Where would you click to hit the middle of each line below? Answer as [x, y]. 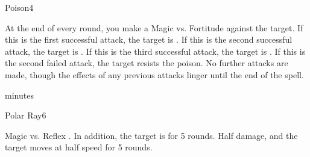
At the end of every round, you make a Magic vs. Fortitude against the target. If [154, 27]
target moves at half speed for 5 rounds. [79, 147]
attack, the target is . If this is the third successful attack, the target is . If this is [155, 51]
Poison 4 [19, 7]
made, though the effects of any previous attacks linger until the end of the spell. [154, 74]
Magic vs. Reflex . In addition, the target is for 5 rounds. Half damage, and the [151, 135]
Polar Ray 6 [26, 115]
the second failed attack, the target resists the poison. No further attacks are [147, 63]
